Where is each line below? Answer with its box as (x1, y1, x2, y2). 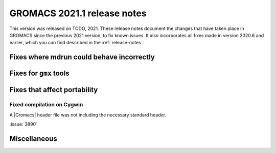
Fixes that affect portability (9, 85, 98, 94)
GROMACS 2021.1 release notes (9, 8, 147, 19)
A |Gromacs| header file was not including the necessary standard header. (9, 112, 166, 118)
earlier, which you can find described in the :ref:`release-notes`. (9, 40, 144, 46)
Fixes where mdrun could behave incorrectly (9, 53, 155, 62)
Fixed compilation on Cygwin (9, 101, 83, 108)
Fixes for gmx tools (9, 69, 70, 78)
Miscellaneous (9, 134, 57, 143)
